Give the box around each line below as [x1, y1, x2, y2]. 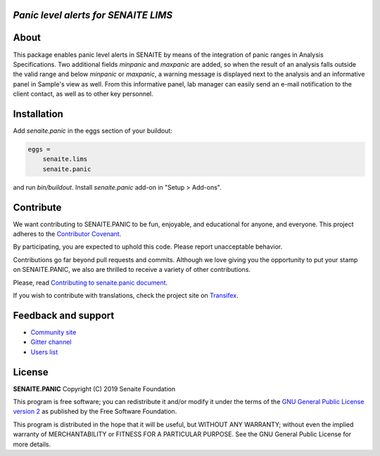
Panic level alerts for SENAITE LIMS [13, 9, 173, 21]
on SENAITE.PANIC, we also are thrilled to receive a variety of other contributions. [13, 266, 251, 274]
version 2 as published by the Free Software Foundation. [13, 408, 177, 416]
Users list [30, 348, 58, 356]
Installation [13, 108, 63, 119]
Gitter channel [30, 338, 72, 346]
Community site [30, 327, 77, 337]
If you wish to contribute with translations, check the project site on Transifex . [13, 292, 239, 299]
